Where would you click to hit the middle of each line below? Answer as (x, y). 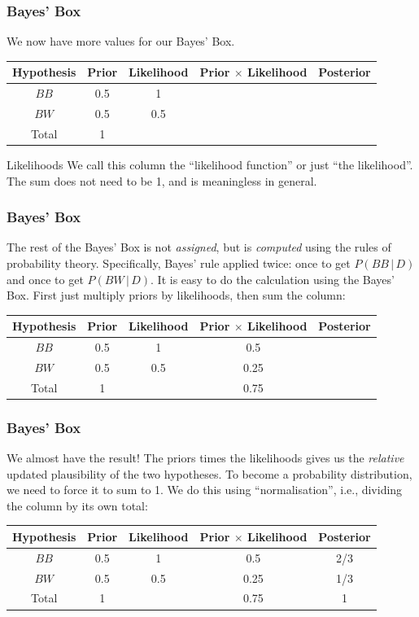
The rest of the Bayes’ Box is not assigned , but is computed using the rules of (199, 247)
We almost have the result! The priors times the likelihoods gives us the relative (205, 458)
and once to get (45, 279)
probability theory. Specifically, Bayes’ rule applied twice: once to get (179, 263)
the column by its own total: (77, 505)
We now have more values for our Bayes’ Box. (121, 41)
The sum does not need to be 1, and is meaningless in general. (162, 180)
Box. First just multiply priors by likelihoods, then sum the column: (176, 295)
